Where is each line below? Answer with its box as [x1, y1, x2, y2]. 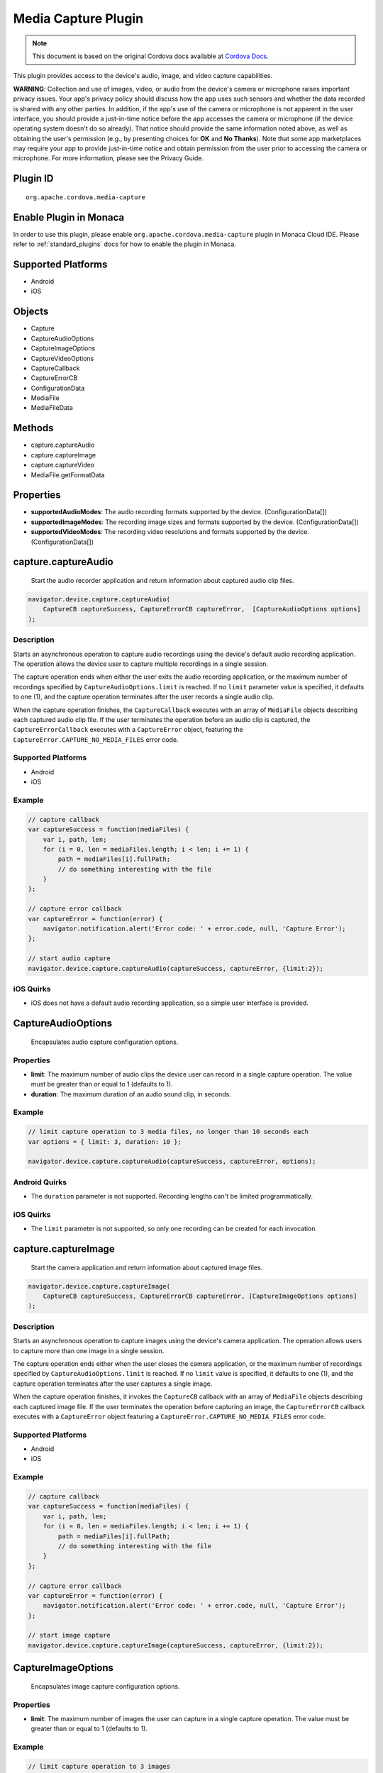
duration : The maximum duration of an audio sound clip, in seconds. [30, 1089, 232, 1099]
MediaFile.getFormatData [30, 470, 105, 479]
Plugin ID [13, 172, 54, 184]
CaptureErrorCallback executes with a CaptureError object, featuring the [13, 726, 244, 734]
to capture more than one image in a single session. [13, 1346, 165, 1355]
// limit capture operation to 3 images [28, 1762, 170, 1770]
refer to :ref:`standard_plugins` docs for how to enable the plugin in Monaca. [13, 240, 237, 248]
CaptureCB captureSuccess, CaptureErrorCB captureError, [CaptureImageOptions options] [43, 1292, 357, 1301]
